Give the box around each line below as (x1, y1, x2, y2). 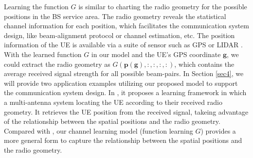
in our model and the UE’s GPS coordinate (91, 49, 221, 59)
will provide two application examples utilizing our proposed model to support (4, 78, 238, 88)
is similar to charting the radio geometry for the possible (78, 1, 247, 11)
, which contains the (174, 59, 235, 69)
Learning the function (4, 1, 69, 11)
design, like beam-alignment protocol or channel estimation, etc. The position (4, 30, 235, 40)
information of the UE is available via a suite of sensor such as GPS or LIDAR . (4, 39, 243, 50)
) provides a (200, 125, 236, 136)
